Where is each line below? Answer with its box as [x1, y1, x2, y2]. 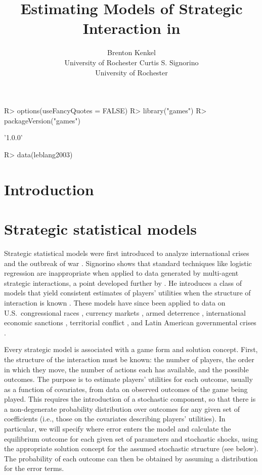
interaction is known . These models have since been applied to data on [4, 297, 226, 308]
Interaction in [82, 18, 181, 38]
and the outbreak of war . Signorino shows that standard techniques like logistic [4, 257, 252, 268]
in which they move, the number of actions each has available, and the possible [4, 364, 249, 374]
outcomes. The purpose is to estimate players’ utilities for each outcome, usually [4, 374, 253, 384]
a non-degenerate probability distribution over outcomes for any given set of [4, 403, 240, 414]
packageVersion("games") [4, 115, 81, 125]
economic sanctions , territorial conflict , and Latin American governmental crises [4, 317, 256, 328]
